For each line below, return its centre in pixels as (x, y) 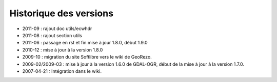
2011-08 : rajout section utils (52, 35)
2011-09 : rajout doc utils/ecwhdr (57, 29)
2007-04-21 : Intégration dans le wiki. (62, 71)
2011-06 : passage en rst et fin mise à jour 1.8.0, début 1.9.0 (85, 43)
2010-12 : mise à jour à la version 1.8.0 (63, 50)
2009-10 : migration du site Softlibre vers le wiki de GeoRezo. (87, 57)
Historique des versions (62, 13)
